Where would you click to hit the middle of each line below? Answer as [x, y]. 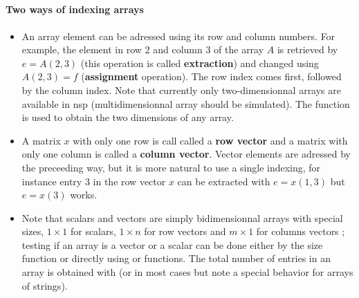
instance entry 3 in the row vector [94, 181]
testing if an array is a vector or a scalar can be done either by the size [172, 244]
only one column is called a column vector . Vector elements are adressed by [186, 154]
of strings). [45, 285]
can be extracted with [224, 181]
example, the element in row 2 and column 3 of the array [143, 49]
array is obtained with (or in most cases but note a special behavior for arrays [187, 272]
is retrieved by [307, 49]
